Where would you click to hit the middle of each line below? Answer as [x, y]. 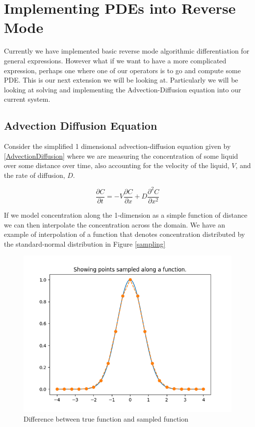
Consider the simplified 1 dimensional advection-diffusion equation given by [117, 146]
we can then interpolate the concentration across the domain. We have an [115, 224]
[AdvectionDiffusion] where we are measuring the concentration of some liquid [121, 156]
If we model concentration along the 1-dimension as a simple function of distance [126, 215]
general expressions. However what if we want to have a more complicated [115, 60]
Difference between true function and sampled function [106, 418]
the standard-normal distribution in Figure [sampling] [85, 243]
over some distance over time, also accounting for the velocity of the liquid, [117, 165]
